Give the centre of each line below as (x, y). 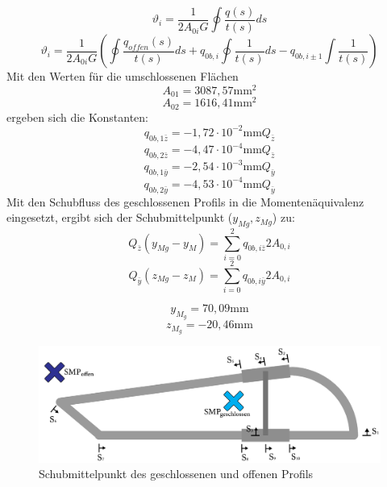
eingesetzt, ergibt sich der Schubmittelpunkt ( (120, 217)
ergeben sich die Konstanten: (77, 117)
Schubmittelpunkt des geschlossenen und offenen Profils (176, 474)
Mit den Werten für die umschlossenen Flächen (123, 76)
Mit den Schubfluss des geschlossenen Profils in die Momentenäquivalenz (185, 201)
